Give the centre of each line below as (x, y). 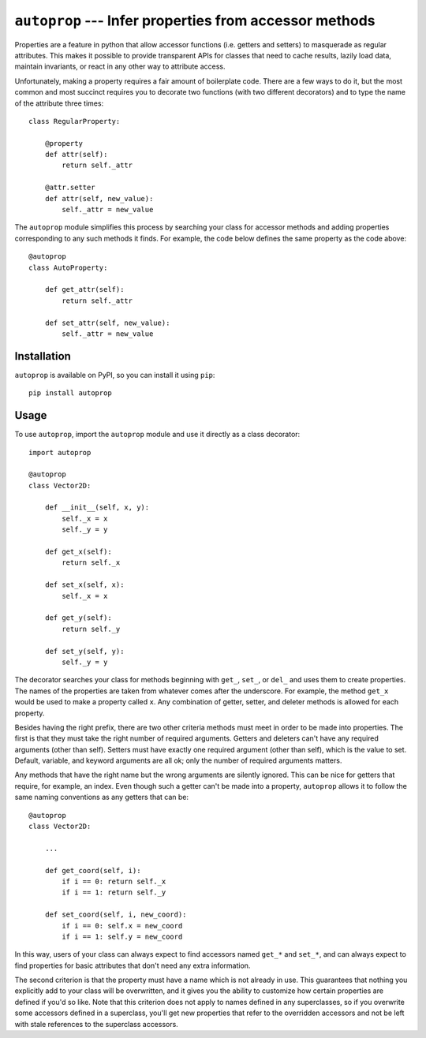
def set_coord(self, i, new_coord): (116, 915)
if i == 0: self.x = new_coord (122, 926)
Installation (43, 356)
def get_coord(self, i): (93, 870)
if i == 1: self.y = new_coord (122, 936)
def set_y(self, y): (84, 651)
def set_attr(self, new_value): (107, 323)
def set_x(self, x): (84, 585)
